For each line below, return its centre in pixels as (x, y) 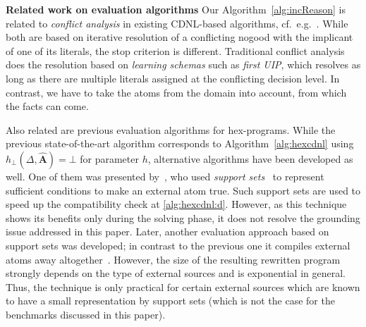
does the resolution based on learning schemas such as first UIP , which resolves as (183, 64)
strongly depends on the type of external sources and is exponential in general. (176, 273)
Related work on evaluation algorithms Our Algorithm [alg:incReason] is (176, 9)
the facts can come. (47, 106)
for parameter (109, 158)
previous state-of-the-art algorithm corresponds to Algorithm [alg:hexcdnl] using (180, 143)
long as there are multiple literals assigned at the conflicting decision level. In (173, 78)
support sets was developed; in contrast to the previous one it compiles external (178, 245)
